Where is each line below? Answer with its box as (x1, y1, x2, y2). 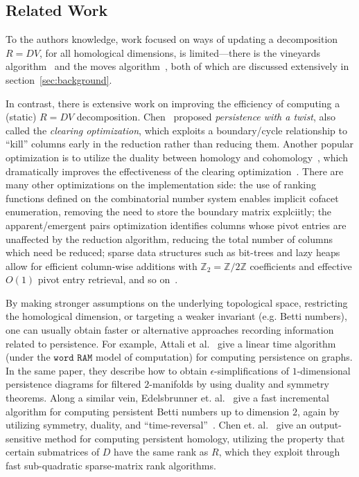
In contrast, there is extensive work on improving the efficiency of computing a (6, 96, 340, 110)
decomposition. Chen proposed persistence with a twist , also (76, 109, 335, 124)
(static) (6, 109, 37, 124)
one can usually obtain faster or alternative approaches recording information (6, 323, 334, 337)
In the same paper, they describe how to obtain (6, 363, 207, 377)
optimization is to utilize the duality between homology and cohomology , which (6, 150, 348, 164)
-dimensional (297, 363, 351, 377)
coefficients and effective (249, 258, 352, 273)
